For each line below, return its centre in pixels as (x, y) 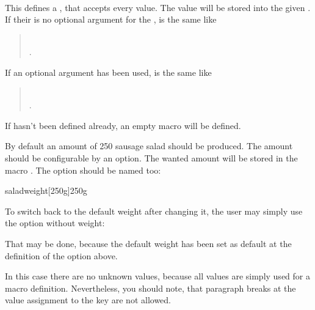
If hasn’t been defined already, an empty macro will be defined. (123, 125)
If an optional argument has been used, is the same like (108, 72)
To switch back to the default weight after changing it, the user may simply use (154, 211)
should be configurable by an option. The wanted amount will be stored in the (151, 157)
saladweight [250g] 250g (46, 190)
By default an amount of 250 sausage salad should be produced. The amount (149, 146)
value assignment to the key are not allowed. (88, 300)
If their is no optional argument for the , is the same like (111, 19)
